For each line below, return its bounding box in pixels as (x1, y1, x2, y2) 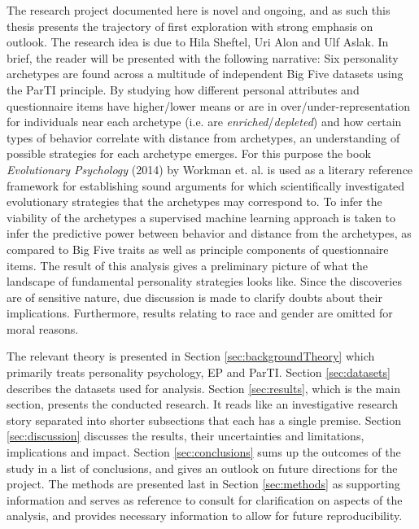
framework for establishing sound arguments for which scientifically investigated (7, 177, 405, 194)
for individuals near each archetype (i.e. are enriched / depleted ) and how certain (7, 113, 402, 130)
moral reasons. (7, 320, 79, 337)
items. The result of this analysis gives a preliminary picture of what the (7, 256, 368, 273)
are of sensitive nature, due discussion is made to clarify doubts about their (7, 288, 382, 305)
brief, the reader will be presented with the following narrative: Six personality (7, 49, 399, 66)
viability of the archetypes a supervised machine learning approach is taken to (7, 208, 396, 225)
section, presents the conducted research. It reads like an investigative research (7, 396, 398, 413)
